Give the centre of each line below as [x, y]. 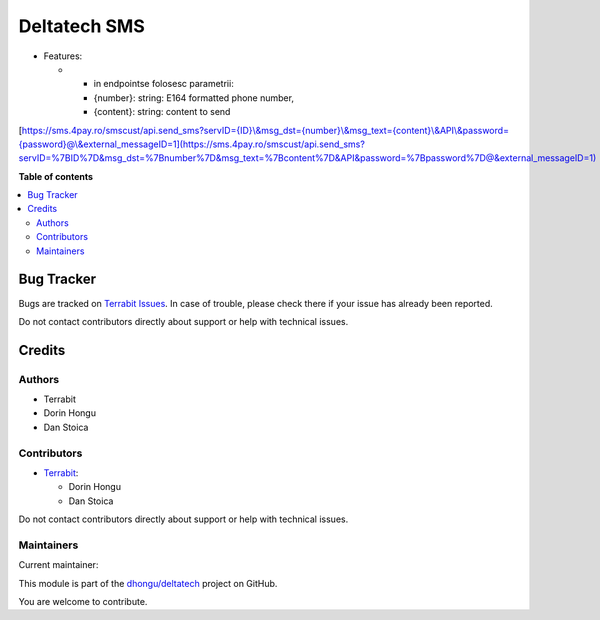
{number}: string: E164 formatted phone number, [194, 97]
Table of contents [56, 176]
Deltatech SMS [81, 26]
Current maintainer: [58, 565]
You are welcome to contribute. [83, 602]
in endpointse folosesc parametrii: [163, 84]
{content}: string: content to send [162, 112]
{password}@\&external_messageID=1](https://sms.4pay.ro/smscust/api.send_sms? [191, 144]
